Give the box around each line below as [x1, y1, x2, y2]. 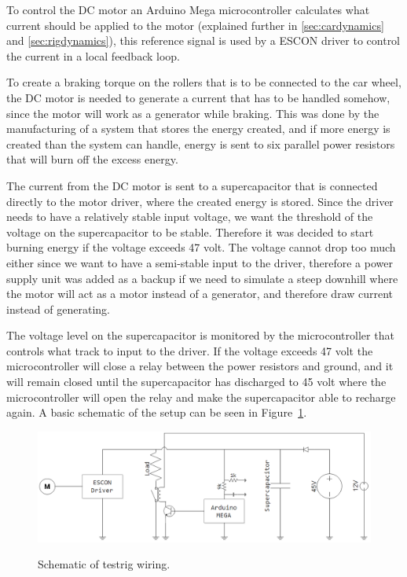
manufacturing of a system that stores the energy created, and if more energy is [6, 120, 390, 137]
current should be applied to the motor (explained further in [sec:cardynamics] [6, 17, 384, 33]
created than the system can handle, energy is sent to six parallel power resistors [6, 135, 395, 152]
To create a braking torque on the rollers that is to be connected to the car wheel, [6, 74, 401, 90]
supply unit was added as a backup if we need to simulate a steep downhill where [6, 270, 398, 286]
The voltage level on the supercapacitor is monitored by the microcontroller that [6, 327, 394, 344]
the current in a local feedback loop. [6, 47, 180, 64]
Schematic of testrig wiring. [38, 556, 170, 572]
